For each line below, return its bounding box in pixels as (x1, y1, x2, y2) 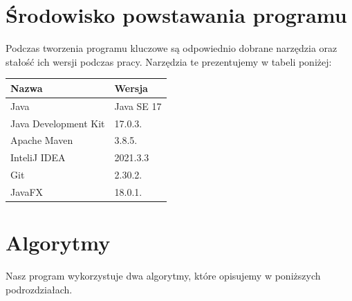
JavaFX (10, 184, 44, 199)
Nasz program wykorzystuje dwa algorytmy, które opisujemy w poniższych (6, 268, 321, 283)
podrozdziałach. (6, 282, 73, 296)
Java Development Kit (10, 116, 105, 130)
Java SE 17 (114, 98, 162, 113)
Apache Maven (10, 133, 73, 147)
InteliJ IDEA (10, 150, 66, 165)
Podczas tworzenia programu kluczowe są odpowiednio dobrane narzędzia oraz (6, 41, 337, 55)
